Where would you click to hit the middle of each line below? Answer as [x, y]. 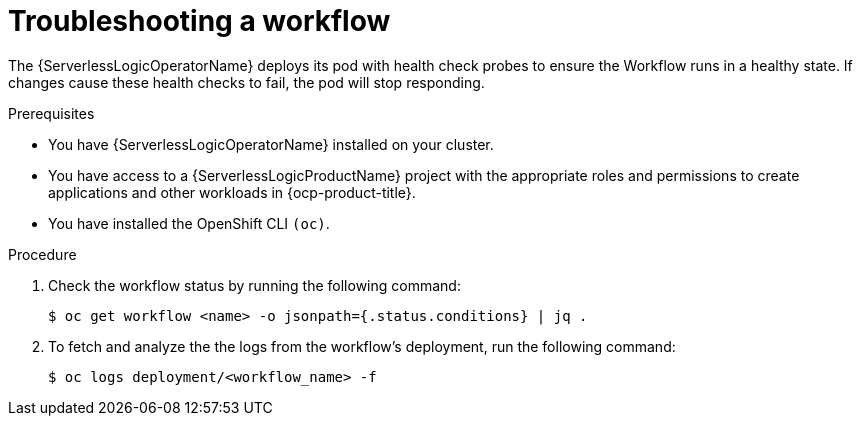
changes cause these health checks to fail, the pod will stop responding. [246, 82]
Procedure [42, 254]
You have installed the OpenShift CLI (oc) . [189, 223]
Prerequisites [51, 113]
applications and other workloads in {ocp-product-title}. [232, 192]
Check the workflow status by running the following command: [254, 285]
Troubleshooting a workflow [199, 21]
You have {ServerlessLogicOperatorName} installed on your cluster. [271, 144]
